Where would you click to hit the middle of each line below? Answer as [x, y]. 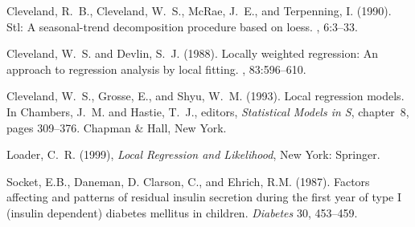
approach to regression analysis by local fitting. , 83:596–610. [156, 69]
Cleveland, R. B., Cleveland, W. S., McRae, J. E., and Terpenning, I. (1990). [199, 10]
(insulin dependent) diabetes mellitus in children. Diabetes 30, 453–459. [182, 212]
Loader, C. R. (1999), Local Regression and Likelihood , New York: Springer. [193, 154]
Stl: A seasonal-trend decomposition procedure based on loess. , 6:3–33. [182, 26]
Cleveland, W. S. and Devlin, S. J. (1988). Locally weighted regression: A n [193, 53]
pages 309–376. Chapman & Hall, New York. [117, 127]
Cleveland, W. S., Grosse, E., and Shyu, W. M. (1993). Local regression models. [205, 96]
